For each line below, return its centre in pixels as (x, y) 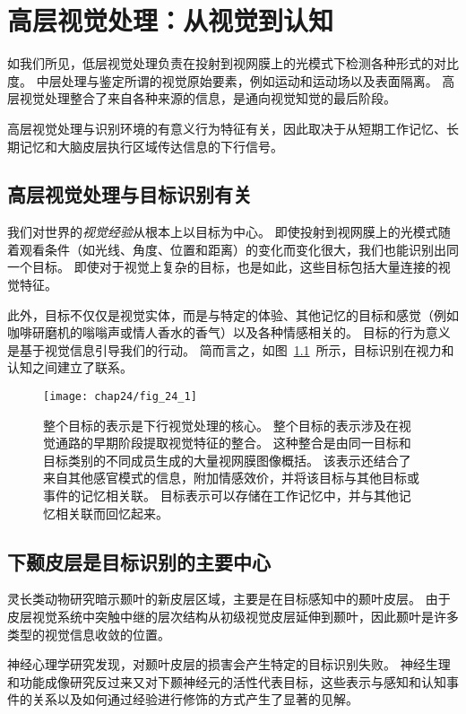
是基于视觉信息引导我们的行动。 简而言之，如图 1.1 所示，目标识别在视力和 (231, 349)
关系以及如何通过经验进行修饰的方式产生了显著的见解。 (195, 699)
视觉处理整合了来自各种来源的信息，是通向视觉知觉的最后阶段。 (207, 98)
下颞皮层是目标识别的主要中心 (139, 561)
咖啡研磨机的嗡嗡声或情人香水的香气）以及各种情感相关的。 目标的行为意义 (229, 332)
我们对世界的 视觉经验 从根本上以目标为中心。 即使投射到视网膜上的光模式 (223, 232)
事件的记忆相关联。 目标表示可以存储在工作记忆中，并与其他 (221, 496)
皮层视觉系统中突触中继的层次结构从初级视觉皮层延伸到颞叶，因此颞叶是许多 (233, 617)
